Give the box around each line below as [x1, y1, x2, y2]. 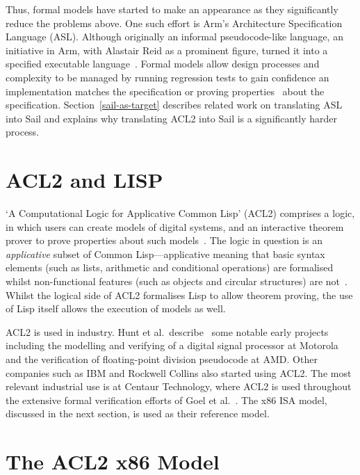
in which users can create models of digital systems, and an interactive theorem [6, 219, 344, 234]
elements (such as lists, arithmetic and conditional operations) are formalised [6, 260, 334, 275]
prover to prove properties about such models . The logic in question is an [6, 233, 322, 248]
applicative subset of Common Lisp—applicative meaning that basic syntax [6, 246, 325, 261]
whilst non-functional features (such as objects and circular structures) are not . [6, 274, 347, 289]
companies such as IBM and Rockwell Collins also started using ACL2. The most [6, 365, 352, 380]
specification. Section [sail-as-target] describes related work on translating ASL [6, 97, 343, 112]
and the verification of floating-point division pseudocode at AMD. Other [6, 352, 318, 366]
